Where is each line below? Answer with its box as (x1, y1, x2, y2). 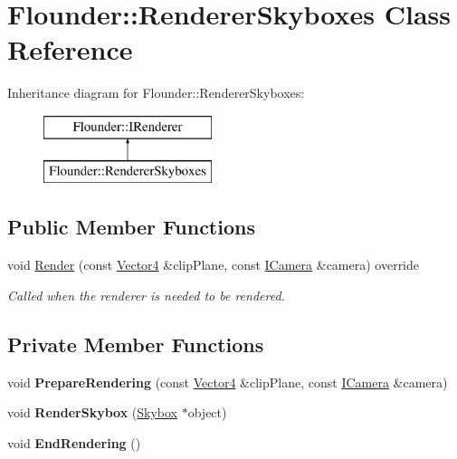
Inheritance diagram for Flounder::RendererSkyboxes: (7, 83, 305, 102)
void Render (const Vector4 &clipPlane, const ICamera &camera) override (7, 255, 420, 274)
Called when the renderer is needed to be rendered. (7, 285, 285, 304)
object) (187, 403, 227, 422)
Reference (7, 31, 133, 68)
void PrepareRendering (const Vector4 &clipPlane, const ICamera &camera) (7, 372, 448, 391)
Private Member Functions (7, 330, 264, 358)
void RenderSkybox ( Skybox (7, 403, 178, 422)
